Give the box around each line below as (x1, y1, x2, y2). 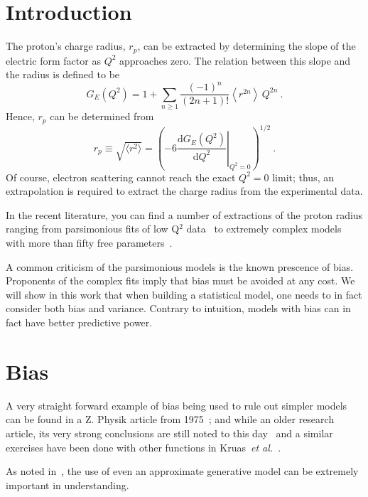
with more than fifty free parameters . (6, 235, 173, 250)
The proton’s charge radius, (6, 38, 126, 53)
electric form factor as (6, 53, 101, 68)
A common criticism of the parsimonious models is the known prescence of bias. (6, 259, 354, 274)
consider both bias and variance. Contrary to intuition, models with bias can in (6, 301, 351, 316)
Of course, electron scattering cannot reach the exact (6, 169, 236, 184)
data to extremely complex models (186, 221, 342, 236)
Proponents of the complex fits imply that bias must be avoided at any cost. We (6, 273, 355, 288)
